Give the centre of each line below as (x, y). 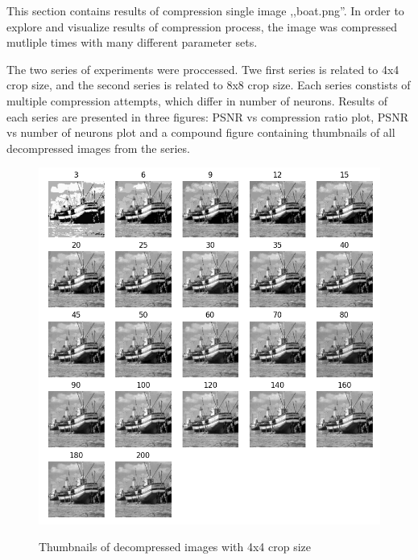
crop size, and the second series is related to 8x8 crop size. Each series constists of (209, 85)
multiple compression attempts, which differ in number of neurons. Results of (197, 100)
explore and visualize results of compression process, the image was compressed (202, 26)
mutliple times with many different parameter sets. (132, 42)
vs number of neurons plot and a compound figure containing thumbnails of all (201, 132)
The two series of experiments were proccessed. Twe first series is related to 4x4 (203, 69)
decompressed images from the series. (98, 148)
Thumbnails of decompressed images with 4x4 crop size (175, 547)
